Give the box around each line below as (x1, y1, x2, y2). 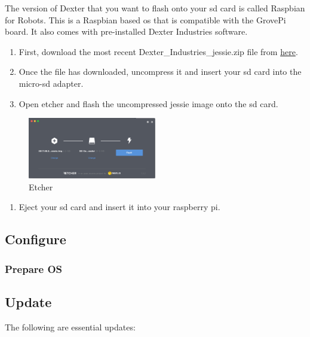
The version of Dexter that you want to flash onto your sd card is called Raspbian (5, 2, 305, 14)
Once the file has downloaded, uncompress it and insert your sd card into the (19, 65, 302, 78)
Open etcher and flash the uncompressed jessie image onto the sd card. (19, 97, 278, 110)
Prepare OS (5, 261, 63, 276)
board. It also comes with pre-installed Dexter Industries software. (5, 25, 248, 38)
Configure (5, 230, 66, 248)
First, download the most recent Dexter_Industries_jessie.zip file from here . (19, 45, 298, 57)
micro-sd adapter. (19, 77, 84, 89)
